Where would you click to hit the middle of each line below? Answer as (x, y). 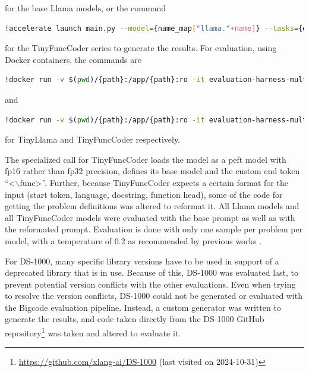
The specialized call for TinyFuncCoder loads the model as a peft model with (146, 159)
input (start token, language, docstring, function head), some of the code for (144, 194)
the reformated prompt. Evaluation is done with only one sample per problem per (154, 229)
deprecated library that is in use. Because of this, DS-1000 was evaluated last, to (152, 272)
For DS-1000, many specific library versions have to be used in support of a (142, 261)
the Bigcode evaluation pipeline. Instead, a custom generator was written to (143, 307)
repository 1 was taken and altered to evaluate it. (93, 332)
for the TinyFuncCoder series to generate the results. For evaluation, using (141, 48)
